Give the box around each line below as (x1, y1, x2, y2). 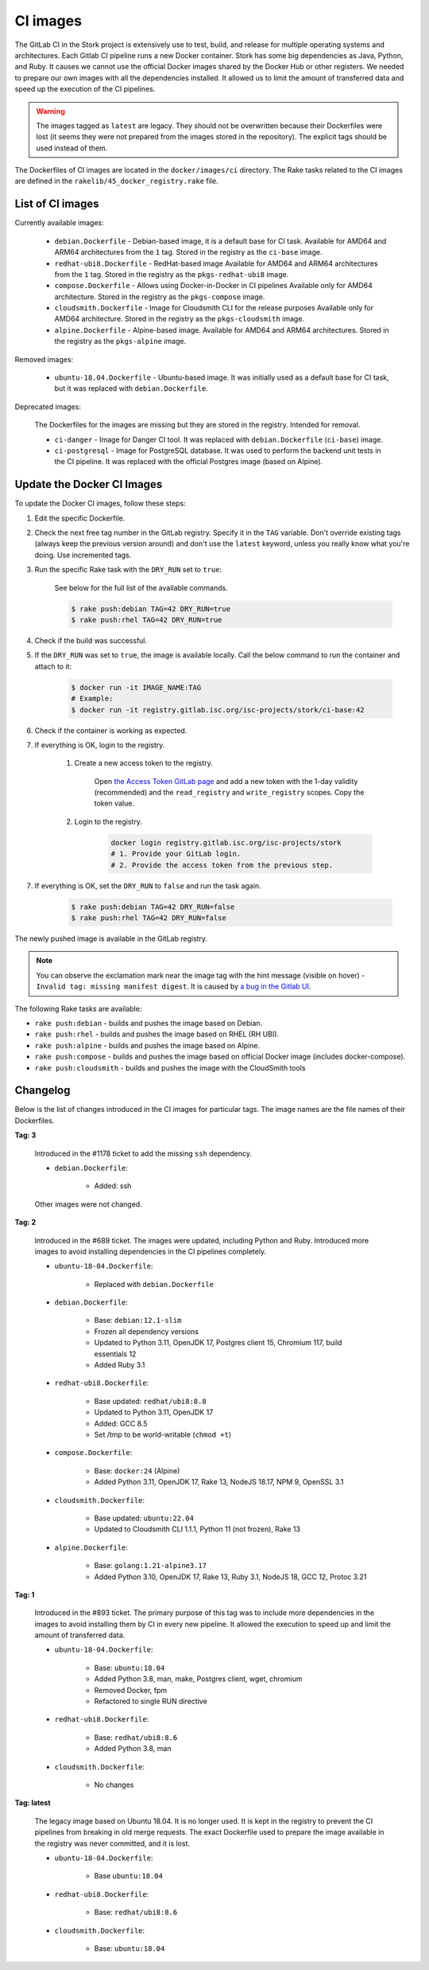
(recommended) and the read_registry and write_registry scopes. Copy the (94, 788, 365, 798)
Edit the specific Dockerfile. (34, 513, 126, 523)
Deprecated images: (14, 402, 81, 412)
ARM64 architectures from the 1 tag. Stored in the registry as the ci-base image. (54, 248, 323, 257)
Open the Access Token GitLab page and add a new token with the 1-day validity (94, 776, 358, 786)
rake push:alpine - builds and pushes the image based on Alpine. (34, 1040, 261, 1050)
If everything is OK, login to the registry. (34, 740, 165, 750)
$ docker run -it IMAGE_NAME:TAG (71, 683, 202, 692)
